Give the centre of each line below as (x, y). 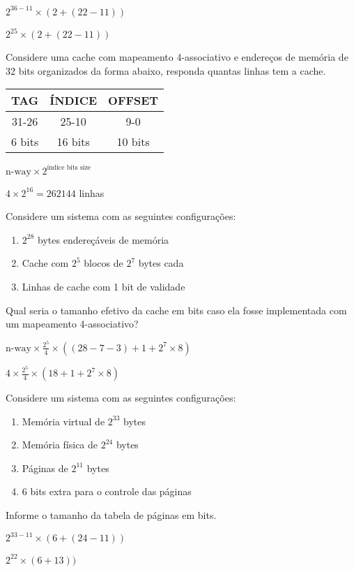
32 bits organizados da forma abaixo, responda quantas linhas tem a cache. (166, 70)
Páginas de (45, 468)
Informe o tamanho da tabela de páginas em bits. (111, 514)
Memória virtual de (63, 421)
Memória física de (60, 445)
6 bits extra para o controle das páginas (107, 491)
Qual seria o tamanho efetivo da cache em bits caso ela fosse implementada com (176, 310)
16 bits (73, 142)
